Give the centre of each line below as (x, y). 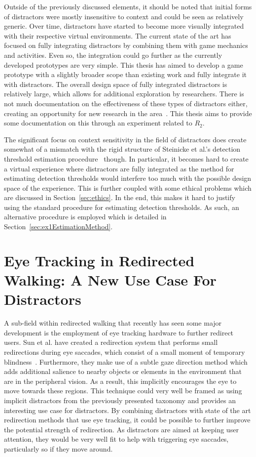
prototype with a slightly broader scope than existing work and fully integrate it (126, 74)
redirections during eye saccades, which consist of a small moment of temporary (125, 352)
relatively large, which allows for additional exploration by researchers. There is (124, 94)
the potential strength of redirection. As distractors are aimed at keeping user (121, 429)
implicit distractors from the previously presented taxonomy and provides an (120, 400)
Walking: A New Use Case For (110, 280)
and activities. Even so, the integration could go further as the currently (113, 55)
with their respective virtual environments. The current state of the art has (118, 35)
